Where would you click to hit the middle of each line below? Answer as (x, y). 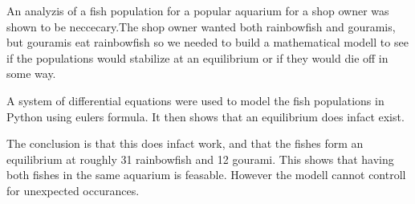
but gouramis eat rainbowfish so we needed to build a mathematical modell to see (207, 42)
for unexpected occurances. (73, 190)
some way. (31, 73)
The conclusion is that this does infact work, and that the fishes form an (185, 143)
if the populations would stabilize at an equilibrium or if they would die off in (197, 57)
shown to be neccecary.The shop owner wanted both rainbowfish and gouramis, (201, 26)
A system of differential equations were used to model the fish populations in (195, 100)
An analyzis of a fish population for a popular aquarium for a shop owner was (198, 10)
